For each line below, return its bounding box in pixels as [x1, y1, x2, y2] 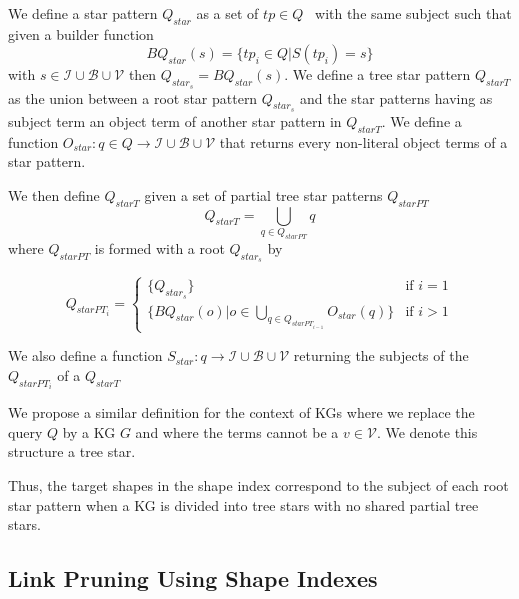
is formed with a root [94, 237, 225, 258]
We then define [8, 184, 100, 205]
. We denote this [376, 421, 478, 442]
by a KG [62, 421, 116, 442]
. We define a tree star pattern [284, 64, 471, 85]
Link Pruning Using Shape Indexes [8, 563, 378, 594]
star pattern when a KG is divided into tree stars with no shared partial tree [8, 494, 479, 515]
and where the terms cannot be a [135, 421, 339, 442]
